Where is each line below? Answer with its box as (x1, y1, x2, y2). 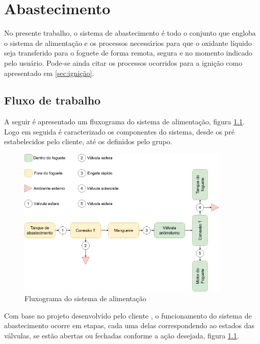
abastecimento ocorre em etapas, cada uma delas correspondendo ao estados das (4, 320, 255, 331)
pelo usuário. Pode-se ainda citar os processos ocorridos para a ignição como (4, 57, 243, 68)
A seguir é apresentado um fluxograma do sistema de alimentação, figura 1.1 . (4, 116, 245, 127)
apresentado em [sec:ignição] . (4, 67, 94, 78)
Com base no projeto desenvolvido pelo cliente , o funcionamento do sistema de (4, 310, 252, 321)
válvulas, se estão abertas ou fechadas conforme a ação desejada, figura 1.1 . (4, 330, 239, 340)
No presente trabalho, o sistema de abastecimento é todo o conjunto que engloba (4, 28, 256, 38)
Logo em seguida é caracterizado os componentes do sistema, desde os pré (4, 126, 235, 137)
